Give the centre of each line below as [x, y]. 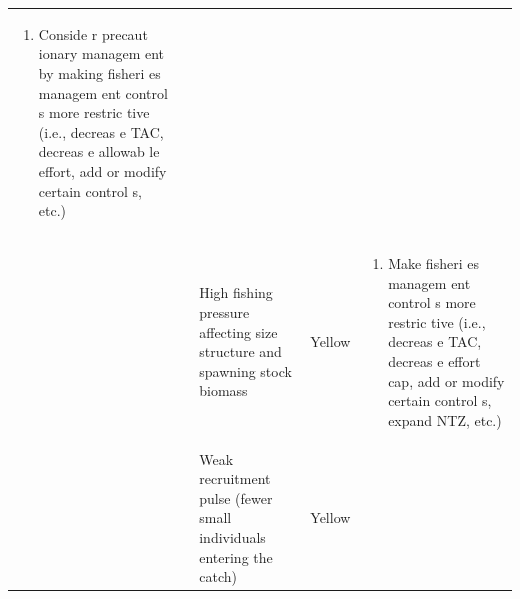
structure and [240, 351]
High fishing [236, 292]
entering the [236, 556]
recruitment [235, 478]
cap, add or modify [446, 380]
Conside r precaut [93, 33]
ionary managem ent [101, 53]
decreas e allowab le [99, 151]
